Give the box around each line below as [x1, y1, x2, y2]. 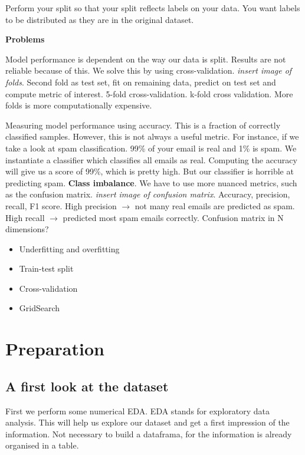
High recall [5, 211, 45, 223]
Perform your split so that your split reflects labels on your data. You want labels [5, 2, 300, 14]
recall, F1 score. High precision [5, 199, 117, 212]
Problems [5, 33, 45, 45]
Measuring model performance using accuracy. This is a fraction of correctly [5, 118, 281, 131]
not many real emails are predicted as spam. [135, 199, 295, 212]
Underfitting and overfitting [19, 242, 120, 255]
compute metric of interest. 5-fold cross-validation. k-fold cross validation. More [5, 87, 293, 100]
